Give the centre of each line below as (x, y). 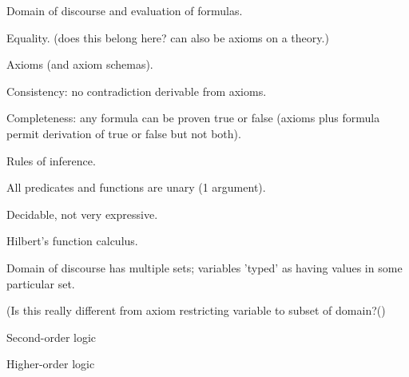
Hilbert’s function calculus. (72, 241)
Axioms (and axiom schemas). (80, 64)
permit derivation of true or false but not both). (124, 133)
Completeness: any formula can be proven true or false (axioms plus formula (193, 118)
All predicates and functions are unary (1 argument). (136, 187)
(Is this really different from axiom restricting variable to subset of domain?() (196, 310)
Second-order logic (52, 337)
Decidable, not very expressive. (82, 214)
